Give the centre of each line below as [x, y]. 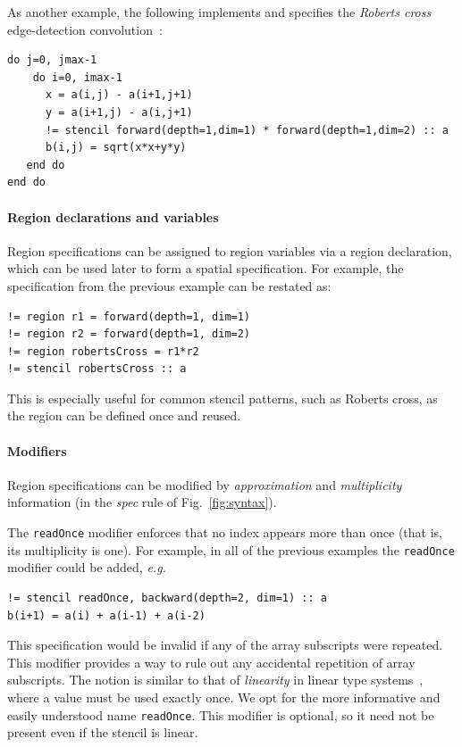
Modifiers [37, 450]
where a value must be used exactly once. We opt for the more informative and [224, 697]
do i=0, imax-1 [77, 77]
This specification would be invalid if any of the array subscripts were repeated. [225, 645]
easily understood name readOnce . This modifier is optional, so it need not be [221, 714]
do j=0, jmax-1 [52, 60]
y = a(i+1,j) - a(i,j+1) [119, 112]
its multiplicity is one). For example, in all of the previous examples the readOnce [231, 549]
